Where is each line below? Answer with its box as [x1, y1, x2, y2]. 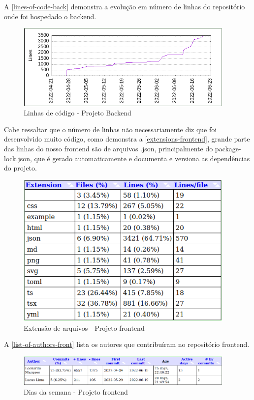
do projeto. [4, 163, 37, 173]
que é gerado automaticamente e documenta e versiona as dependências [34, 153, 250, 163]
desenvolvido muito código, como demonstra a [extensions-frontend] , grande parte [4, 134, 250, 144]
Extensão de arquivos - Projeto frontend [24, 322, 145, 333]
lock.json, [4, 153, 32, 163]
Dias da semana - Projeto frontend [24, 387, 128, 397]
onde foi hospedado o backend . [4, 11, 96, 21]
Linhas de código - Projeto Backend [24, 108, 131, 118]
